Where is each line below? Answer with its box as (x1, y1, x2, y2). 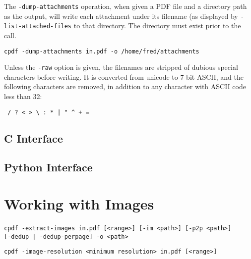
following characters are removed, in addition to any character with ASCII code (4, 81, 246, 92)
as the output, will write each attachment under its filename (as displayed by (4, 10, 238, 21)
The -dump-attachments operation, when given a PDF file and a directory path (4, 1, 247, 11)
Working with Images (4, 194, 154, 214)
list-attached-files (4, 23, 72, 30)
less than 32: (4, 91, 42, 102)
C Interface (4, 130, 63, 146)
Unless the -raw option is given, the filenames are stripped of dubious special (4, 62, 238, 72)
